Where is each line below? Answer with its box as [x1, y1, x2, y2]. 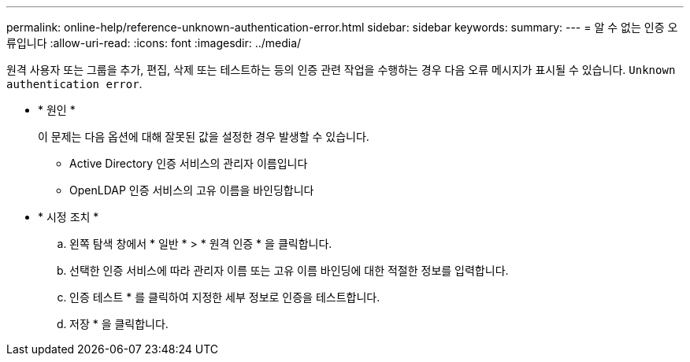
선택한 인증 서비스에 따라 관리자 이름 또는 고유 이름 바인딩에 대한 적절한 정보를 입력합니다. [69, 264, 509, 277]
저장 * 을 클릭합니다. [69, 317, 169, 331]
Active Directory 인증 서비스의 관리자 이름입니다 [69, 157, 308, 170]
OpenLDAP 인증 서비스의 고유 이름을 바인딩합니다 [69, 183, 314, 197]
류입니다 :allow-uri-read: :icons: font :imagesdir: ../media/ [6, 36, 302, 50]
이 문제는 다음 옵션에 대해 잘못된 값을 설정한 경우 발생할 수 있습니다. [38, 130, 369, 143]
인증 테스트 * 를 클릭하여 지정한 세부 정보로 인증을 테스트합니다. [69, 290, 380, 304]
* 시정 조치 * [38, 210, 99, 223]
